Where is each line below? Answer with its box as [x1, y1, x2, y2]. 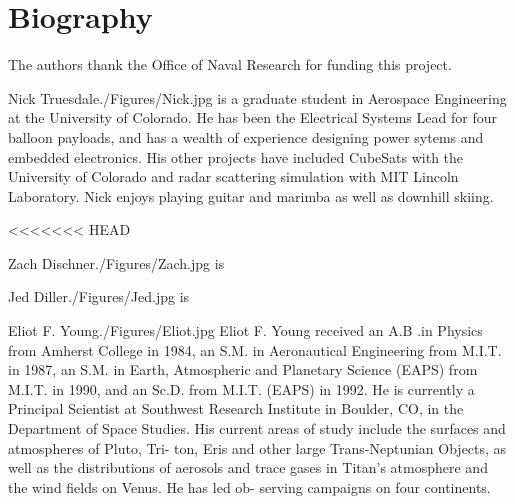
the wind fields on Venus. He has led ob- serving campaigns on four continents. [8, 476, 491, 497]
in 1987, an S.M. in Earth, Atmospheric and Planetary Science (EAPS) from [8, 359, 478, 380]
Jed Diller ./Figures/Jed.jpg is [8, 286, 190, 307]
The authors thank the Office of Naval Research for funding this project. [8, 54, 452, 75]
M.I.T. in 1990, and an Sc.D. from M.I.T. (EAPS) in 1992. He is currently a [8, 378, 475, 399]
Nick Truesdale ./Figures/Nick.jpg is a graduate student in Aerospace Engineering [8, 87, 507, 108]
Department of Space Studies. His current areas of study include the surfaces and [8, 418, 506, 439]
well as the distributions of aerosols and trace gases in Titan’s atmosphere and [8, 457, 488, 478]
